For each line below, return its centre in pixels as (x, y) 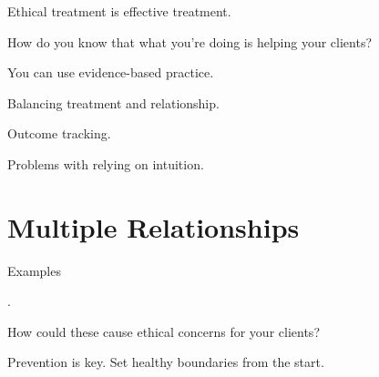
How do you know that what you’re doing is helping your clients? (190, 41)
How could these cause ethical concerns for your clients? (164, 331)
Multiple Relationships (154, 226)
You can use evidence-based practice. (111, 72)
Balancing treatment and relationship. (113, 102)
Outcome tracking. (59, 133)
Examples (34, 270)
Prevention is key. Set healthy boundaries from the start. (166, 362)
